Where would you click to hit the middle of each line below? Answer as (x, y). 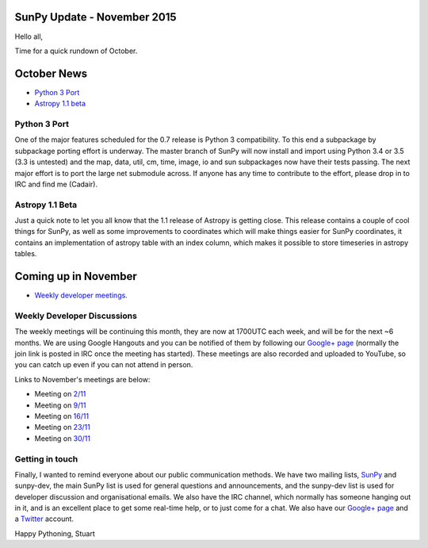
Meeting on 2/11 (60, 394)
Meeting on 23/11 (62, 427)
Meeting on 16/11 (62, 416)
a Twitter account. (44, 519)
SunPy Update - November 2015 (96, 17)
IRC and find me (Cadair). (56, 184)
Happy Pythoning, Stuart (55, 533)
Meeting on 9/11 (60, 405)
